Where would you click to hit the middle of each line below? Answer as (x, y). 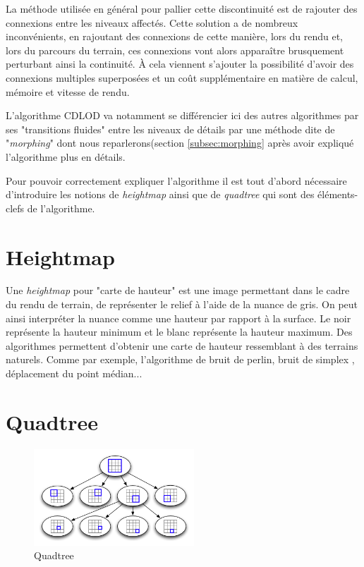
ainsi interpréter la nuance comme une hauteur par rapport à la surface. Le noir (178, 318)
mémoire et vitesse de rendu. (68, 91)
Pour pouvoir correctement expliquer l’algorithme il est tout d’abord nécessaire (176, 180)
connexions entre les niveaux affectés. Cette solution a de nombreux (152, 22)
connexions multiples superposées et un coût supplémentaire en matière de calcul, (182, 77)
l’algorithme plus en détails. (66, 156)
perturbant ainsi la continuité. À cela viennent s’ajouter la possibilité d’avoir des (180, 64)
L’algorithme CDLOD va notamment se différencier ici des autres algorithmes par (182, 115)
